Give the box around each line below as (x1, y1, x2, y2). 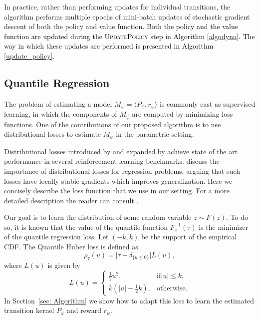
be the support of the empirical (141, 231, 237, 242)
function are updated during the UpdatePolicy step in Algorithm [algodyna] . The (4, 31, 255, 41)
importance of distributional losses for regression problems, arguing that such (4, 165, 241, 176)
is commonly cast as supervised (159, 98, 256, 109)
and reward (67, 305, 101, 315)
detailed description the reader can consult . (4, 195, 139, 205)
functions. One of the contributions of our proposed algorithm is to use (4, 119, 221, 129)
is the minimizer (199, 221, 249, 232)
